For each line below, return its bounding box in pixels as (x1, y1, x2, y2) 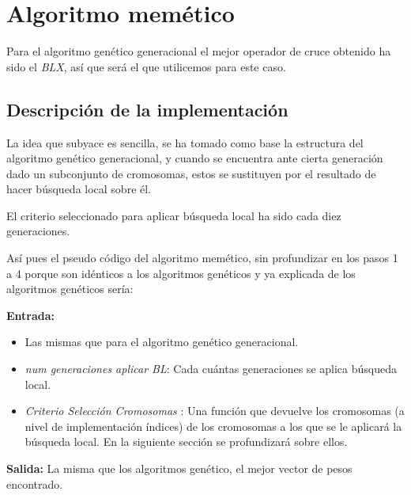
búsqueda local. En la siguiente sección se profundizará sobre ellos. (25, 433, 348, 450)
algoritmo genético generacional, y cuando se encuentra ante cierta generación (6, 150, 383, 166)
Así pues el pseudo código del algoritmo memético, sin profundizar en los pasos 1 (6, 249, 398, 266)
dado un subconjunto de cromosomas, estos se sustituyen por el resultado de (6, 165, 376, 181)
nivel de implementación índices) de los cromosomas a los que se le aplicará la (25, 417, 402, 434)
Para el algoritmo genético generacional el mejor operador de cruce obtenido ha (6, 43, 391, 59)
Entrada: (6, 307, 55, 323)
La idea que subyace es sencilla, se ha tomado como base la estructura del (6, 134, 364, 150)
